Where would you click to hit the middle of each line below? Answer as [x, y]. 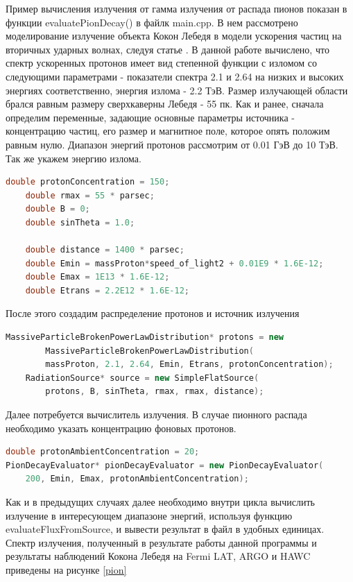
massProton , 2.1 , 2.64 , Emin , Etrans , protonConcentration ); [189, 365]
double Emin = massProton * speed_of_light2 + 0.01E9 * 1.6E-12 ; [174, 263]
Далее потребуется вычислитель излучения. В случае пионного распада [156, 414]
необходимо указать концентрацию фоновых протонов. [121, 428]
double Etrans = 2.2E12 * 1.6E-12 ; [107, 290]
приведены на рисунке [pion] [66, 569]
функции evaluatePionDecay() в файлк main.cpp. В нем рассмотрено [152, 22]
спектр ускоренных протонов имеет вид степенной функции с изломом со [162, 63]
